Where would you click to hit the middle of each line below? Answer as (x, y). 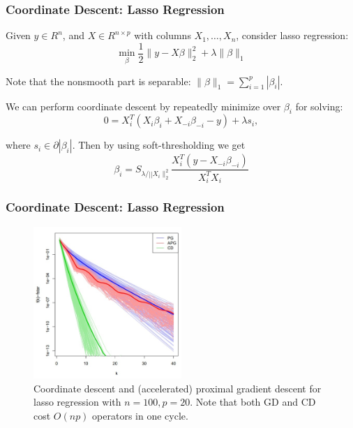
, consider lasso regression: (292, 35)
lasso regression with (77, 402)
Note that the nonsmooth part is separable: (98, 81)
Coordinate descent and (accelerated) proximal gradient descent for (178, 388)
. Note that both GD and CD (253, 402)
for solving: (319, 106)
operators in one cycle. (140, 415)
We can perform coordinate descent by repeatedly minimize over (143, 106)
